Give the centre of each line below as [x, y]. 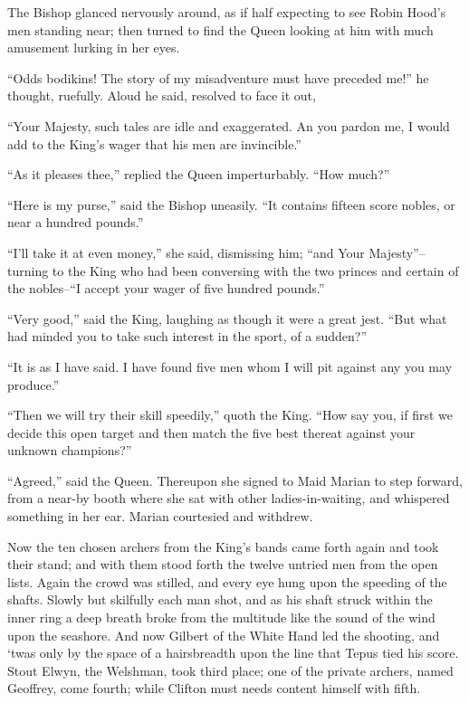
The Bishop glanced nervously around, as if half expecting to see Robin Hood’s [227, 12]
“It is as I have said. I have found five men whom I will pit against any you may [230, 366]
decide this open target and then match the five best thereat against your [211, 432]
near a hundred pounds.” [76, 222]
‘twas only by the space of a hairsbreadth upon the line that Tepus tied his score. [233, 653]
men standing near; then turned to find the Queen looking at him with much [220, 29]
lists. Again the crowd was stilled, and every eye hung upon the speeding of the [227, 581]
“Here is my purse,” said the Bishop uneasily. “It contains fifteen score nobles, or [231, 204]
